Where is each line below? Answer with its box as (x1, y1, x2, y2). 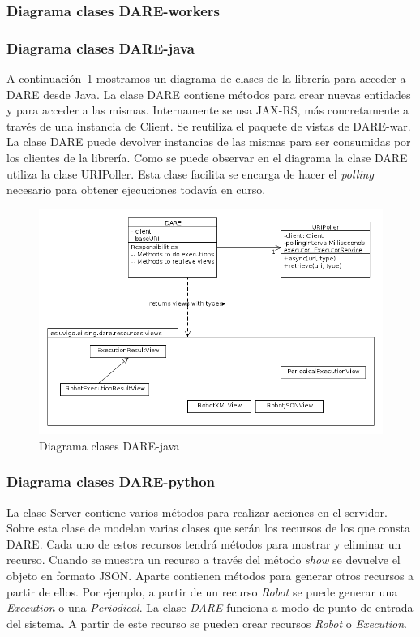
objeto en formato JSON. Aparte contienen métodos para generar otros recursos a (6, 567, 414, 584)
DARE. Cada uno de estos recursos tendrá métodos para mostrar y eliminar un (6, 535, 401, 552)
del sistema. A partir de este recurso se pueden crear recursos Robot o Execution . (6, 614, 408, 631)
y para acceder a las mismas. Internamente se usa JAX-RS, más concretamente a (6, 101, 409, 118)
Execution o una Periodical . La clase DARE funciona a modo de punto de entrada (6, 599, 414, 616)
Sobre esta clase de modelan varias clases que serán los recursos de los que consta (6, 519, 410, 536)
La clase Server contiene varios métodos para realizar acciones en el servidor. (6, 503, 388, 520)
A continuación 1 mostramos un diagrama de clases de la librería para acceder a (6, 70, 406, 87)
